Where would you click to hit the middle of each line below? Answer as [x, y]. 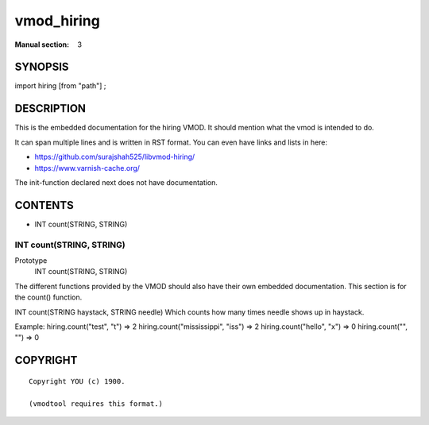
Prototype [31, 260]
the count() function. [48, 297]
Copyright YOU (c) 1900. [77, 381]
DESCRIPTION [50, 108]
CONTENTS [44, 205]
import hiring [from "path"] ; [60, 86]
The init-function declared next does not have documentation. [116, 182]
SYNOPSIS [42, 67]
